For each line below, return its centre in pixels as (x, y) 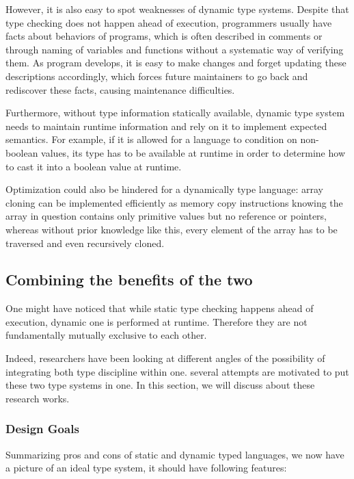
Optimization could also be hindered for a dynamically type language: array (165, 189)
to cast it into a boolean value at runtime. (94, 166)
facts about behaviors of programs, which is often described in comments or (164, 36)
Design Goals (42, 429)
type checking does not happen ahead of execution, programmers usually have (169, 22)
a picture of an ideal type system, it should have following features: (146, 468)
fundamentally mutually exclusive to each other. (106, 335)
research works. (38, 398)
